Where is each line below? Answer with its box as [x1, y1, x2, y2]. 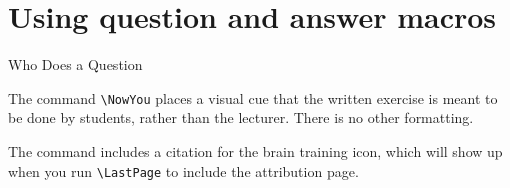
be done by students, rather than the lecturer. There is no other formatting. [8, 107, 474, 128]
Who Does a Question [8, 54, 143, 75]
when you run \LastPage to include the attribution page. [8, 160, 359, 181]
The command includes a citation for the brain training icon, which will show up [8, 140, 503, 161]
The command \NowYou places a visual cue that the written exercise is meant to [8, 87, 498, 108]
